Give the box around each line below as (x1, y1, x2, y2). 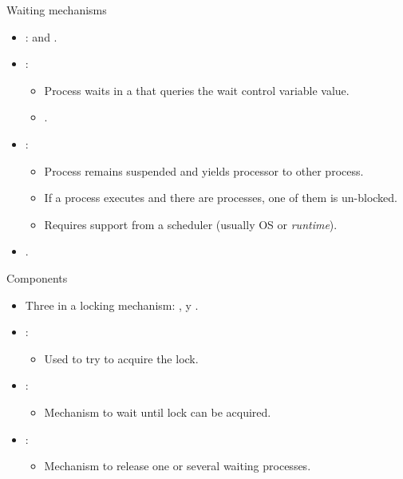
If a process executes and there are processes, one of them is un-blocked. (44, 189, 397, 206)
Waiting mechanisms (6, 2, 107, 18)
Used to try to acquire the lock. (44, 350, 199, 366)
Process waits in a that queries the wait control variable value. (44, 81, 350, 98)
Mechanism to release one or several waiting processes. (44, 457, 311, 474)
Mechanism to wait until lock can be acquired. (44, 403, 271, 420)
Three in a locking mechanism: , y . (25, 296, 199, 313)
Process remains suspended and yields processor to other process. (44, 162, 364, 179)
